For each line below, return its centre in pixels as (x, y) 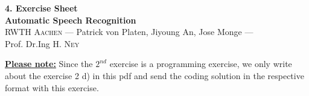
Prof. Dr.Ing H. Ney (42, 43)
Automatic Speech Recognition (71, 20)
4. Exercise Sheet (41, 8)
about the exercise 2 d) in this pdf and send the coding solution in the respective (154, 75)
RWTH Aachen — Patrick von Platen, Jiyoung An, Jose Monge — (129, 32)
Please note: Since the (49, 64)
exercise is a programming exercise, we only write (201, 64)
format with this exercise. (52, 87)
